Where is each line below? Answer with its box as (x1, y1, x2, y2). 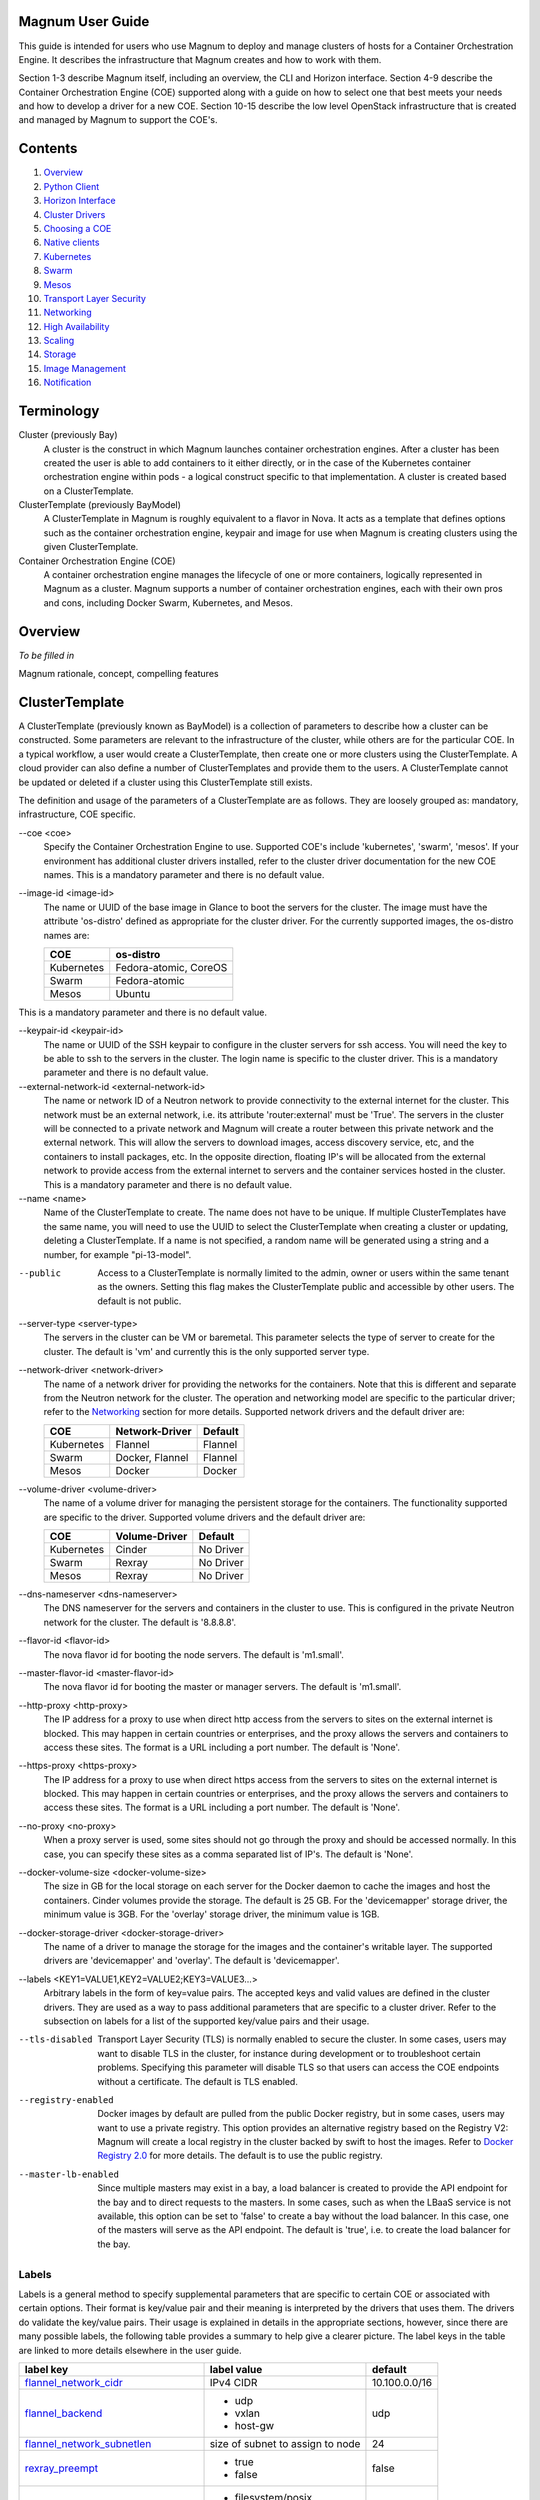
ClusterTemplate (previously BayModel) (18, 499, 182, 511)
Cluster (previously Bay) (18, 429, 119, 441)
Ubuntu (115, 986, 151, 1000)
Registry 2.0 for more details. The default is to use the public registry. (97, 2150, 384, 2162)
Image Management (43, 362, 127, 374)
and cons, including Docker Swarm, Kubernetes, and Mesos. (43, 596, 294, 609)
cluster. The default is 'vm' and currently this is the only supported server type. (43, 1345, 370, 1357)
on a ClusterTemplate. (43, 485, 134, 497)
